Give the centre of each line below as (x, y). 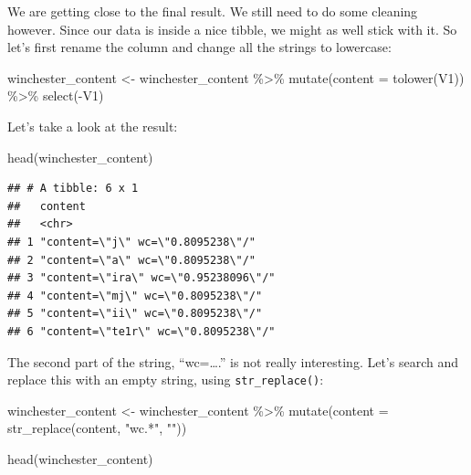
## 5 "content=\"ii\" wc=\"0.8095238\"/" (135, 314)
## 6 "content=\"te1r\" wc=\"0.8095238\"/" (141, 331)
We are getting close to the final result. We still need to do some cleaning (213, 11)
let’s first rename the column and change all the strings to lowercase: (199, 47)
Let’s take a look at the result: (93, 126)
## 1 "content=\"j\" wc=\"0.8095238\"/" (132, 242)
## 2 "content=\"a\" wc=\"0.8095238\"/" (132, 260)
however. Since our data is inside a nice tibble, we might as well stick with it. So (232, 29)
